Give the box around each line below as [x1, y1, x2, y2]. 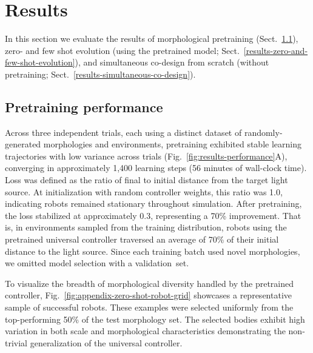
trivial [5, 336, 28, 349]
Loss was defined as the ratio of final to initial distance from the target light [5, 173, 288, 186]
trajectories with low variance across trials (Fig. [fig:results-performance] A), [5, 149, 288, 162]
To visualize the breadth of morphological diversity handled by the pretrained [5, 277, 294, 289]
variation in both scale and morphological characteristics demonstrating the [5, 324, 286, 337]
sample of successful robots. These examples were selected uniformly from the [5, 301, 294, 314]
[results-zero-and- [243, 44, 308, 56]
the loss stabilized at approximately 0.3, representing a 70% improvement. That [5, 209, 301, 221]
